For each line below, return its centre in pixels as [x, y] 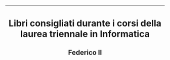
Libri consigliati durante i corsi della [85, 23]
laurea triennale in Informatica [85, 34]
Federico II [85, 52]
